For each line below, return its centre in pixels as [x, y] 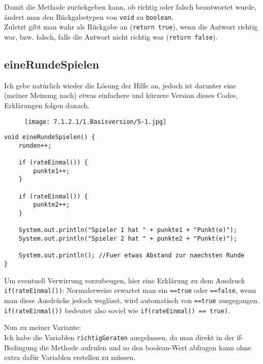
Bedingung [21, 347]
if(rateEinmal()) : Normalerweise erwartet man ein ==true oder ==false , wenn [130, 290]
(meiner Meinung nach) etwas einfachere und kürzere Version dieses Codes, [121, 95]
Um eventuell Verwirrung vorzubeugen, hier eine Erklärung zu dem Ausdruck [125, 280]
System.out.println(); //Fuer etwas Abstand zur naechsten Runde [131, 256]
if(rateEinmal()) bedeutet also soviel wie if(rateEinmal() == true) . [117, 310]
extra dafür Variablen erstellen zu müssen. [70, 357]
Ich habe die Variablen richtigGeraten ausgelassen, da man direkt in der [119, 337]
